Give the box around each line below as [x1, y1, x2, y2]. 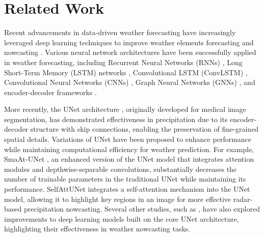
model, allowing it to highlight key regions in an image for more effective [4, 193, 231, 204]
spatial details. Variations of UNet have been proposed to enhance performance [4, 134, 252, 144]
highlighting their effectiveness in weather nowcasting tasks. [4, 223, 191, 234]
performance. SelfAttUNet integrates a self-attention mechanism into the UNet [4, 184, 250, 194]
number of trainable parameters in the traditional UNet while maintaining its [4, 173, 246, 184]
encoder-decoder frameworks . [4, 86, 97, 97]
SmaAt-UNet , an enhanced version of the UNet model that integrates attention [4, 154, 254, 164]
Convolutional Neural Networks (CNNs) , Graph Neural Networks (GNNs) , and [4, 77, 255, 87]
